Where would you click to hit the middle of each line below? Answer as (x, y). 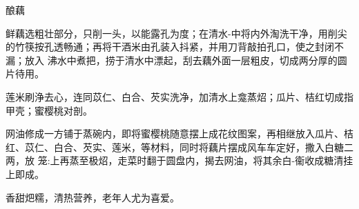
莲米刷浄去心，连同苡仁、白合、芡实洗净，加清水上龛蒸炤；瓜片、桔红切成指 (179, 96)
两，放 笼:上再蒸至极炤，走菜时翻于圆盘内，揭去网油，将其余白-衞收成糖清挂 (179, 160)
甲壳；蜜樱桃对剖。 (49, 110)
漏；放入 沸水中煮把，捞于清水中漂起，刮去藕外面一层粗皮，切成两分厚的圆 (176, 60)
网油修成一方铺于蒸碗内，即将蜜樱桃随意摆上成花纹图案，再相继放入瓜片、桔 (179, 133)
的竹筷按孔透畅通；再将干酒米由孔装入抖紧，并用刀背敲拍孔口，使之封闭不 (175, 47)
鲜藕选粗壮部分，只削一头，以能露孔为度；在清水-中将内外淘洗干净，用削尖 (176, 33)
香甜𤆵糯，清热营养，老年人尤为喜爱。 (93, 197)
